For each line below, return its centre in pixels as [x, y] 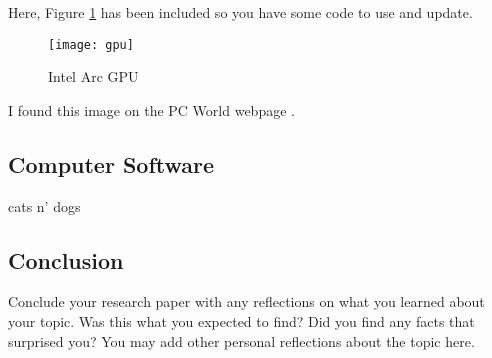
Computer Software [111, 163]
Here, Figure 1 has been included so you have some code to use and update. [240, 12]
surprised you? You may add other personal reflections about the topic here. [241, 340]
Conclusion [66, 259]
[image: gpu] [91, 44]
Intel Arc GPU [93, 76]
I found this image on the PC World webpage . [151, 109]
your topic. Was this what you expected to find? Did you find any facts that [241, 321]
